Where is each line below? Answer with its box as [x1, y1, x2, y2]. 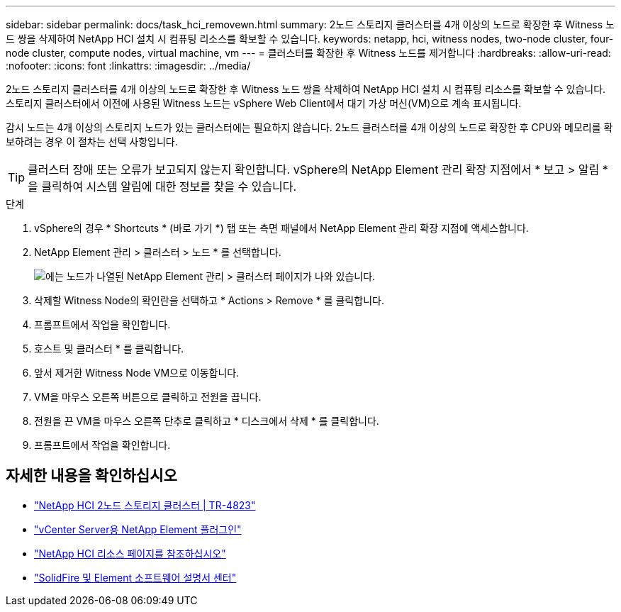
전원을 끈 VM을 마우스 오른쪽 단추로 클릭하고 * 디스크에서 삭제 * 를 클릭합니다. [34, 415, 379, 427]
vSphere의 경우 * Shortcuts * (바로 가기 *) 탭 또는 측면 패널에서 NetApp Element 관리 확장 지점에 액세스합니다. [34, 222, 529, 234]
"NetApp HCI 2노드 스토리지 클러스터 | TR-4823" [34, 499, 256, 511]
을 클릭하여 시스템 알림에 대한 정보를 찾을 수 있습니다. [28, 179, 297, 194]
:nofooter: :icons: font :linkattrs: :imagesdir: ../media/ [6, 60, 251, 72]
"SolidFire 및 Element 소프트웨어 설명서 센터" [34, 571, 237, 584]
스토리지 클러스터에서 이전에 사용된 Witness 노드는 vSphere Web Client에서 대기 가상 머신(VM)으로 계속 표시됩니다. [6, 97, 522, 109]
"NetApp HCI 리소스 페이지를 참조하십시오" [34, 547, 226, 560]
